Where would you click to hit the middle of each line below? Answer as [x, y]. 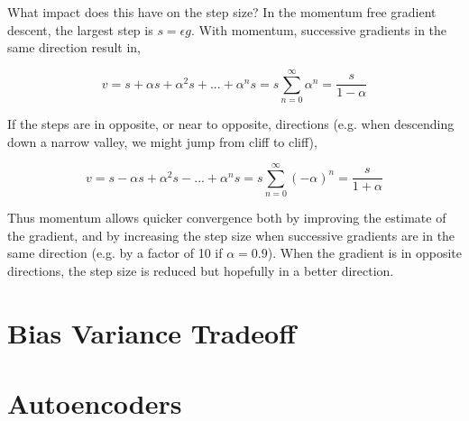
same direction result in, [74, 47]
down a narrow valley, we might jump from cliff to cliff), [162, 141]
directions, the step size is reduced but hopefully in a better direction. [201, 270]
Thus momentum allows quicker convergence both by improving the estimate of [227, 218]
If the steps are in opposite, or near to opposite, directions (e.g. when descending [231, 123]
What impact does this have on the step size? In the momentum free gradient [222, 12]
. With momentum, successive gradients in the [319, 29]
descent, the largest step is [80, 29]
